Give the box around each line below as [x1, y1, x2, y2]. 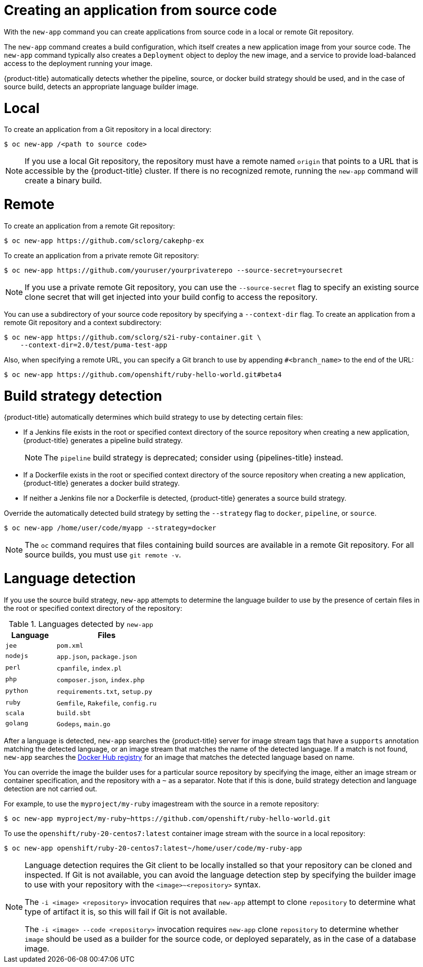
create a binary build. [25, 176, 102, 186]
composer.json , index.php [57, 674, 145, 684]
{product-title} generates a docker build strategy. [23, 479, 180, 488]
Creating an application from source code [4, 2, 277, 18]
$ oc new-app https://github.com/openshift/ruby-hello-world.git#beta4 [4, 370, 282, 378]
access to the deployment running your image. [4, 59, 153, 67]
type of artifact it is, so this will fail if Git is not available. [25, 906, 227, 917]
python [5, 687, 28, 695]
